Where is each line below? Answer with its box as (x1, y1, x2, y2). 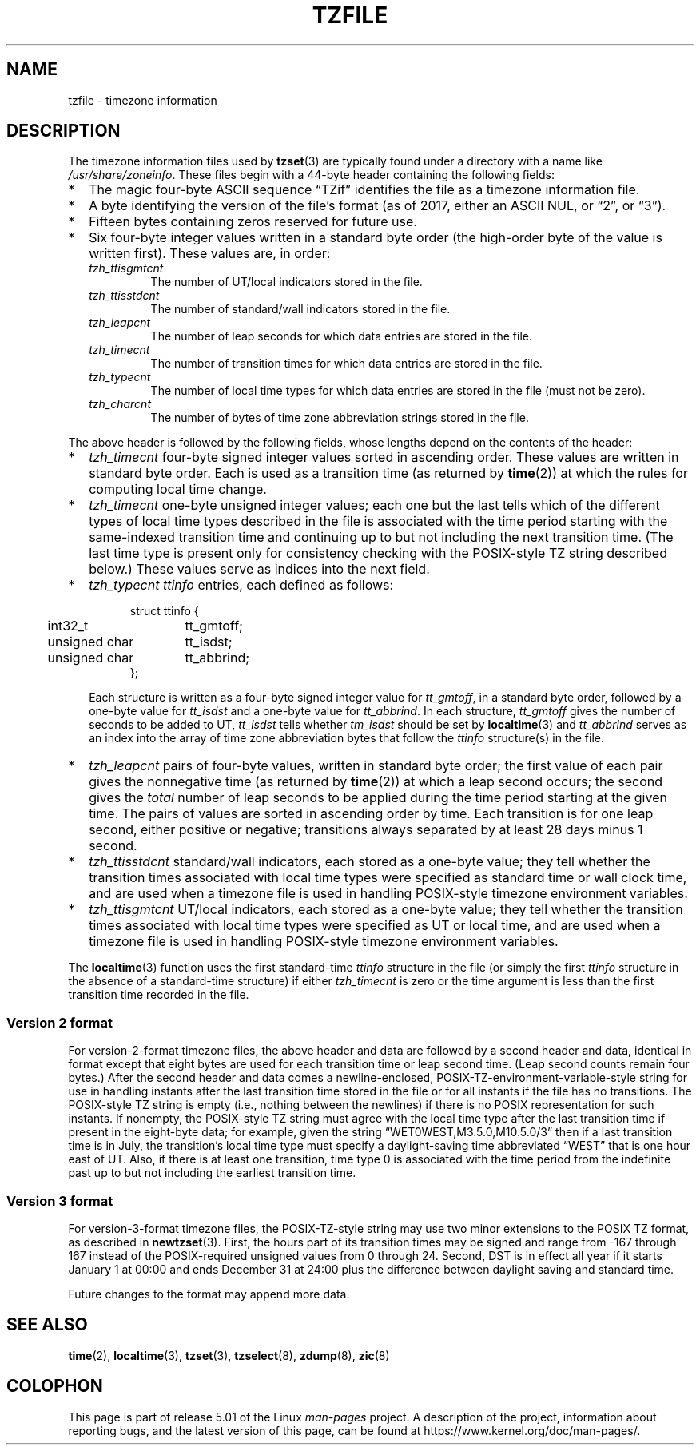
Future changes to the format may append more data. (68, 1286, 350, 1301)
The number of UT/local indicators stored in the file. (150, 275, 423, 289)
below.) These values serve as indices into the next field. (89, 561, 430, 578)
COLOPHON (6, 1376, 103, 1397)
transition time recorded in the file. (68, 988, 249, 1002)
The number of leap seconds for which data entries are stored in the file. (150, 329, 533, 344)
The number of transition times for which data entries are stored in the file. (150, 356, 543, 371)
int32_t (47, 618, 89, 634)
